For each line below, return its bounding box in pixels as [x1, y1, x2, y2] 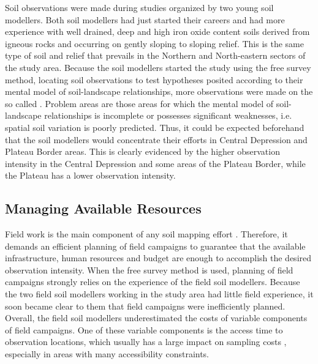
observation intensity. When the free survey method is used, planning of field [5, 263, 293, 276]
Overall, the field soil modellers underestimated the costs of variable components [5, 311, 308, 324]
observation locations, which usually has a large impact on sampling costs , [5, 335, 287, 348]
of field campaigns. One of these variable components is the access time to [5, 323, 283, 336]
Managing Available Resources [5, 199, 202, 218]
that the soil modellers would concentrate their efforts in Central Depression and [5, 133, 308, 146]
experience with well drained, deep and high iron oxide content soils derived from [5, 25, 310, 38]
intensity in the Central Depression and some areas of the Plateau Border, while [5, 157, 306, 169]
